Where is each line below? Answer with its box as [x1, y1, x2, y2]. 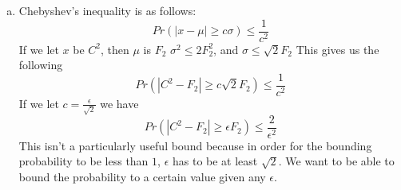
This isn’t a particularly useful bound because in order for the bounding [18, 137, 372, 153]
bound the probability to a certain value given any [18, 168, 266, 184]
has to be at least [172, 153, 258, 169]
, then [101, 41, 129, 57]
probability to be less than [18, 153, 149, 169]
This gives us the [296, 41, 379, 57]
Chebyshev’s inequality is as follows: [18, 2, 197, 18]
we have [100, 95, 139, 111]
